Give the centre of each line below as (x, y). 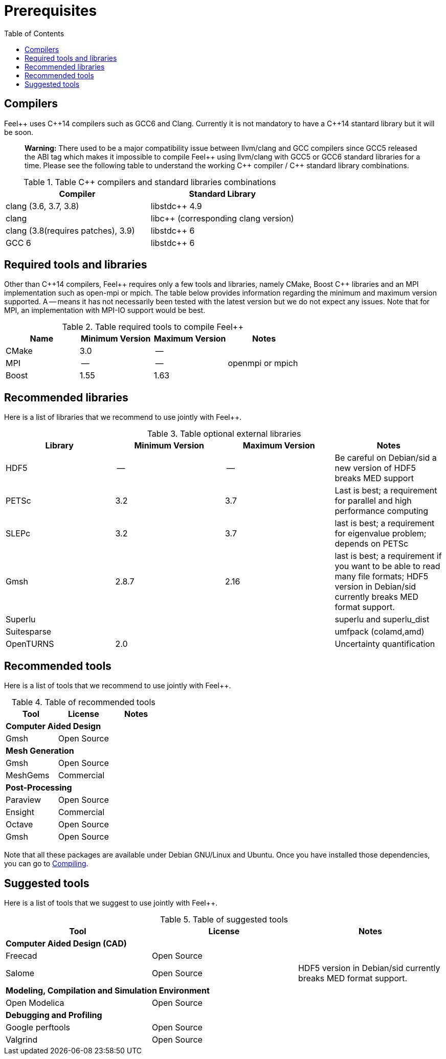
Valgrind (22, 1039)
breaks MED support (374, 478)
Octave (19, 825)
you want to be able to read (387, 566)
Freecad (21, 955)
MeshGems (28, 775)
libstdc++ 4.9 (176, 206)
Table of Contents (34, 33)
